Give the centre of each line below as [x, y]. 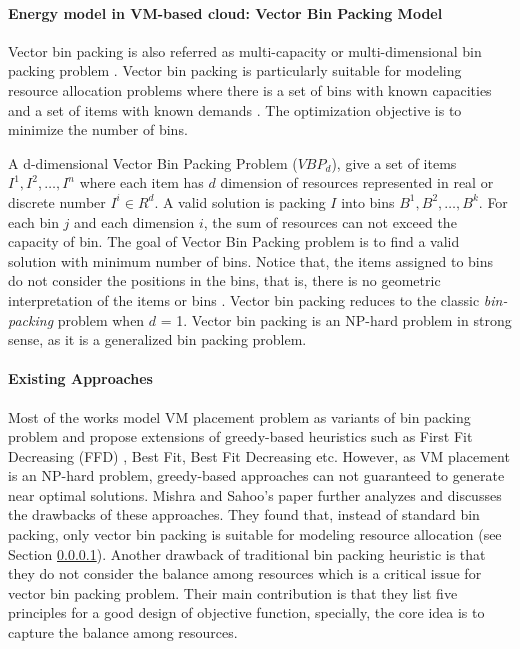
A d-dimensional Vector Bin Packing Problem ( [153, 162]
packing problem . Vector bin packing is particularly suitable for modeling [235, 70]
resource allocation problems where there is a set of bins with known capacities [250, 89]
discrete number [57, 201]
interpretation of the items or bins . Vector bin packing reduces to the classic [244, 299]
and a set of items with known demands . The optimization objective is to [235, 109]
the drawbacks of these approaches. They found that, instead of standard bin [244, 514]
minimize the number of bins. [98, 129]
